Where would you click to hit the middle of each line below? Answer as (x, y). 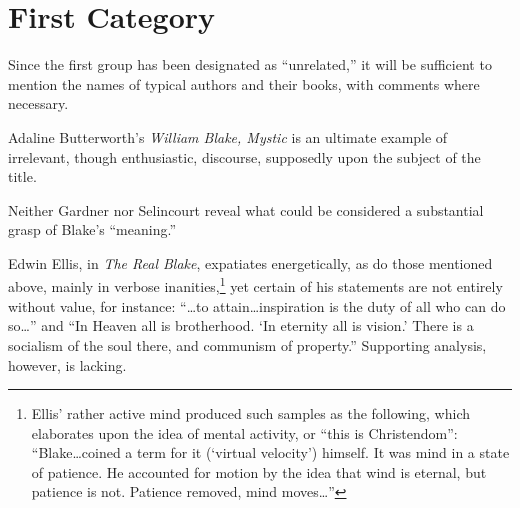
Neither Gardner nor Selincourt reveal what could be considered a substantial (246, 209)
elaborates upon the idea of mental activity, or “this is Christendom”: (244, 432)
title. (22, 176)
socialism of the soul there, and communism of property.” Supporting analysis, (247, 344)
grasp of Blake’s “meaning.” (92, 229)
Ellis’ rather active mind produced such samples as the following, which (250, 413)
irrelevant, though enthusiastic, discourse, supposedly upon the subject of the (244, 156)
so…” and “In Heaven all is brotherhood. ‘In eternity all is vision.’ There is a (241, 325)
